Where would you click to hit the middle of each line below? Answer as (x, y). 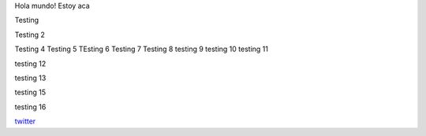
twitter (25, 121)
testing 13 (30, 78)
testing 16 (30, 107)
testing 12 (30, 64)
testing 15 (30, 92)
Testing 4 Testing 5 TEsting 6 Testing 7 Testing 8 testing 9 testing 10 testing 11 (141, 49)
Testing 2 (30, 35)
